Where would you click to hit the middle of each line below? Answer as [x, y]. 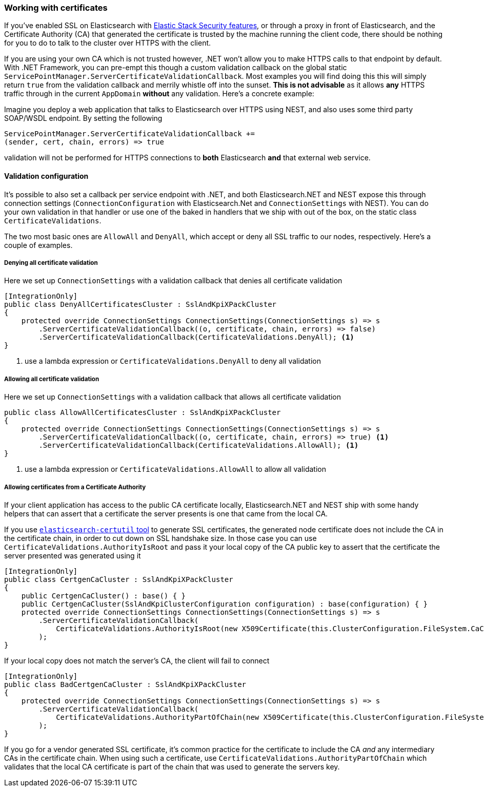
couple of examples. [38, 245]
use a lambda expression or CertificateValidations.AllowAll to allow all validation [175, 469]
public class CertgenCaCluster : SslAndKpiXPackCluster [119, 579]
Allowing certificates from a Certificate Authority [75, 487]
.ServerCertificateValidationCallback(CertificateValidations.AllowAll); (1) [199, 445]
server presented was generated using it [73, 555]
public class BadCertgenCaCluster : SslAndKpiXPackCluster [125, 684]
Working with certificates [56, 8]
